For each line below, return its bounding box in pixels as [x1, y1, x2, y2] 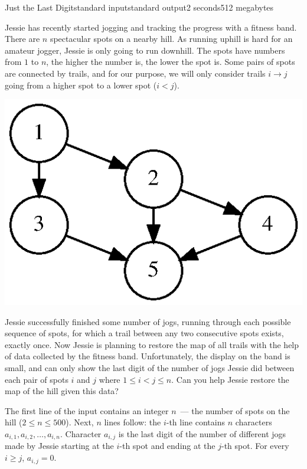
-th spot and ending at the [119, 440, 215, 452]
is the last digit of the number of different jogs [118, 428, 286, 440]
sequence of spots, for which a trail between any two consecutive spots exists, [5, 327, 284, 339]
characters [235, 416, 272, 428]
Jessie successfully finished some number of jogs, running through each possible [5, 315, 291, 327]
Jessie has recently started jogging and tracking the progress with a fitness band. [5, 21, 297, 33]
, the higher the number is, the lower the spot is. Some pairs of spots [46, 55, 295, 68]
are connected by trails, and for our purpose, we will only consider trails [5, 67, 266, 79]
